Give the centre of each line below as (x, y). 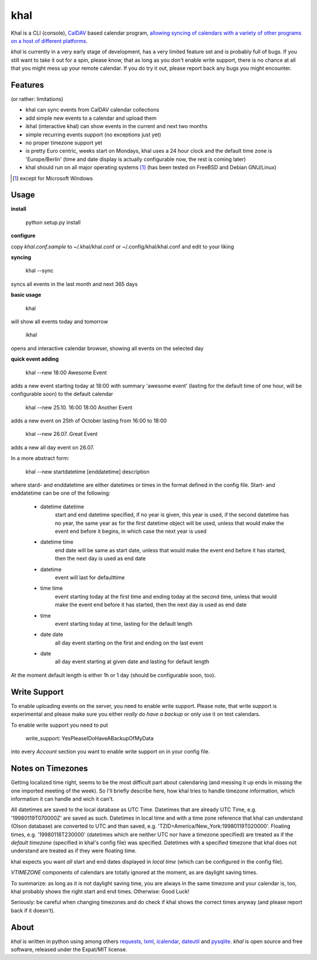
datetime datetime (62, 506)
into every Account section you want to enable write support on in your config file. (110, 751)
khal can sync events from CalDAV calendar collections (92, 110)
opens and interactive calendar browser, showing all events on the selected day (107, 348)
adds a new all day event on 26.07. (53, 447)
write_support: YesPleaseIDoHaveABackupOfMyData (90, 738)
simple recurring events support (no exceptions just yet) (93, 135)
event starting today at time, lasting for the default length (124, 623)
